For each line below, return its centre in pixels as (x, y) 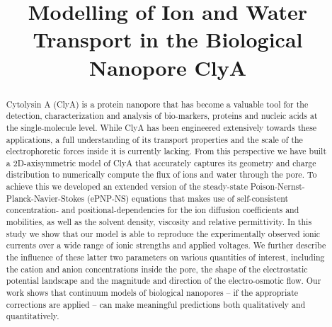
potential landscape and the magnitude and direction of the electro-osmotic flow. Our (164, 281)
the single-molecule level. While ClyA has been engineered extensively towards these (161, 127)
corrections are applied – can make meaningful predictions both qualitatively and (156, 304)
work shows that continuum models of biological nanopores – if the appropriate (152, 293)
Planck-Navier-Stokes (45, 198)
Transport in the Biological (168, 39)
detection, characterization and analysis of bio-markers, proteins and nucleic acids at (162, 116)
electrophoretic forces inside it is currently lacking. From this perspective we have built (166, 151)
